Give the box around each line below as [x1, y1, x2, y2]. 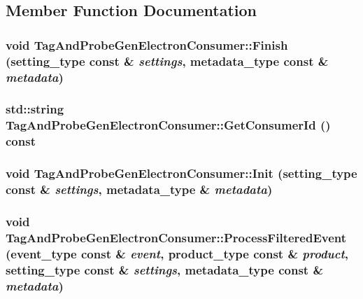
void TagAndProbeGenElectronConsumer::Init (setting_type [6, 165, 357, 182]
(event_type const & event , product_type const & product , [6, 244, 348, 262]
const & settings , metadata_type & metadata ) [6, 181, 273, 197]
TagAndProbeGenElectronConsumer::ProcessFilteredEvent [6, 228, 347, 246]
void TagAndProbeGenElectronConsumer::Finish [6, 36, 288, 53]
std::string [6, 100, 64, 118]
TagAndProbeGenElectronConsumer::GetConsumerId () [6, 116, 331, 134]
